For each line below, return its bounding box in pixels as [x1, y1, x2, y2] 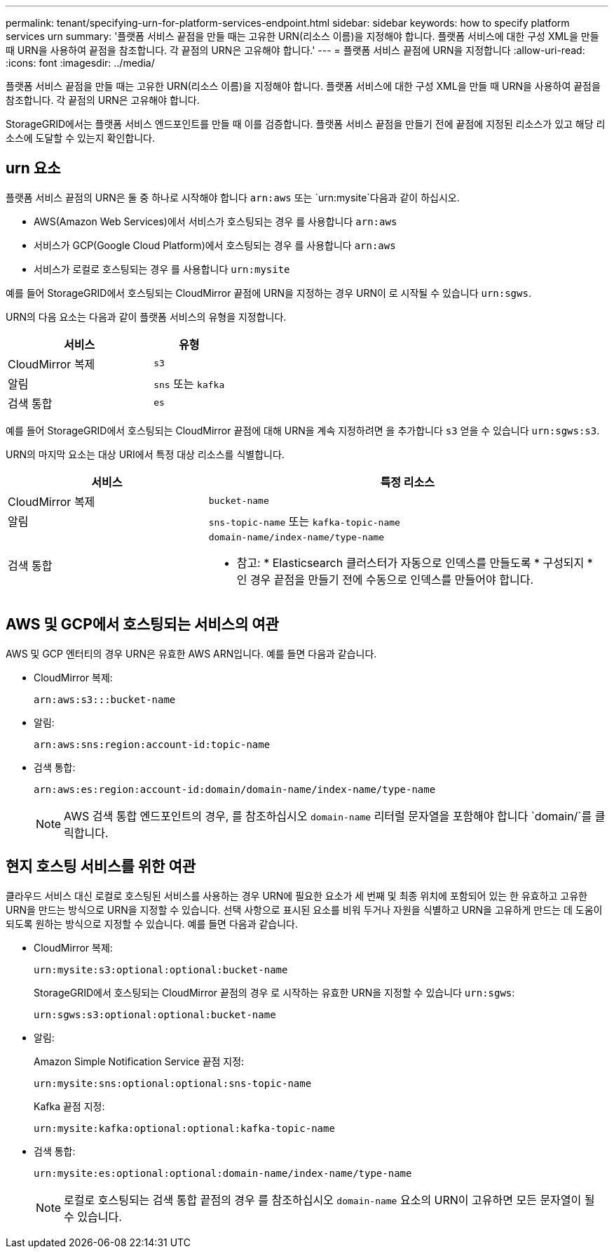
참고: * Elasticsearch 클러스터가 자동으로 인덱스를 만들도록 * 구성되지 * [236, 555, 593, 570]
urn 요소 [6, 159, 61, 178]
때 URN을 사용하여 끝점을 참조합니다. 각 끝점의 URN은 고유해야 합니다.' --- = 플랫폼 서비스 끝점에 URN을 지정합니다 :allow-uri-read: [6, 44, 585, 56]
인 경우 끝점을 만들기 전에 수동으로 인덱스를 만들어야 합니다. [236, 572, 533, 587]
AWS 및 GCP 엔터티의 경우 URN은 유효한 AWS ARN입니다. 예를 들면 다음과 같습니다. [6, 647, 377, 660]
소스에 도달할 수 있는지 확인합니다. [6, 132, 155, 144]
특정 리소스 [380, 474, 435, 489]
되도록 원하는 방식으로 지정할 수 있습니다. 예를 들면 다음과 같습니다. [6, 917, 299, 930]
